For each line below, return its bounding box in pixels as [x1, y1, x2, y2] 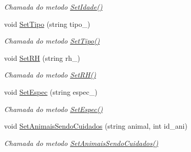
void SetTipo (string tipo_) [4, 18, 90, 29]
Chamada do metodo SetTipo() [4, 35, 100, 46]
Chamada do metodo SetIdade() [4, 2, 103, 12]
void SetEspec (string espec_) [4, 86, 98, 97]
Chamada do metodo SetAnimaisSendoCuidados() [4, 137, 158, 148]
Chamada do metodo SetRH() [4, 69, 96, 80]
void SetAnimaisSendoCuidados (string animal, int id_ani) [4, 121, 187, 131]
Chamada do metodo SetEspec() [4, 103, 103, 114]
